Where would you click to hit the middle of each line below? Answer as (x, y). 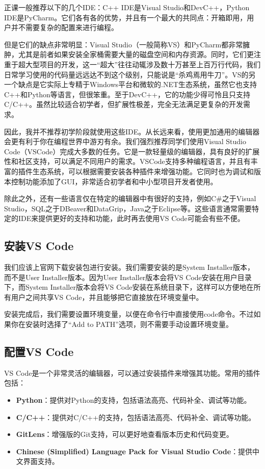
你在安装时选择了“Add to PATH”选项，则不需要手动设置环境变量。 (122, 324)
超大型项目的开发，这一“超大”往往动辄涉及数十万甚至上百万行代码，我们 (139, 64)
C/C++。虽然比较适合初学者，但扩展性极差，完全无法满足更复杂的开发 (124, 104)
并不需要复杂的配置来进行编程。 (64, 27)
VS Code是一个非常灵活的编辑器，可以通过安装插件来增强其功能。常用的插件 (132, 373)
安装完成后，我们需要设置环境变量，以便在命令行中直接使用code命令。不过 (129, 314)
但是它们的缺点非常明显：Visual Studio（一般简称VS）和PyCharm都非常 (124, 44)
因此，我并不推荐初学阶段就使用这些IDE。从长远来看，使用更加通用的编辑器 (132, 131)
